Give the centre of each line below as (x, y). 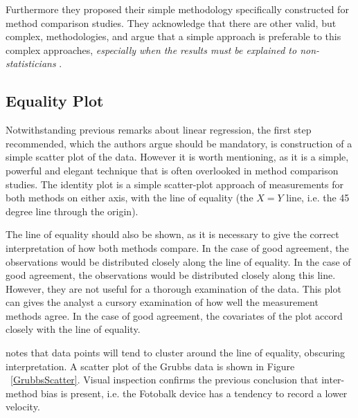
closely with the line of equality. (73, 329)
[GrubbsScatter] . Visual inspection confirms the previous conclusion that (164, 380)
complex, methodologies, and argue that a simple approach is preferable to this (173, 36)
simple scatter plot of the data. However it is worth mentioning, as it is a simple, (177, 157)
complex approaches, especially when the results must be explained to (151, 49)
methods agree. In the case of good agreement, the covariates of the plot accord (174, 315)
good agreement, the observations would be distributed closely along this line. (171, 275)
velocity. (23, 407)
